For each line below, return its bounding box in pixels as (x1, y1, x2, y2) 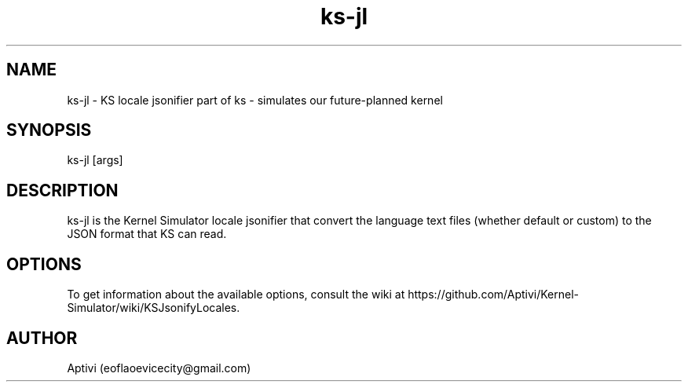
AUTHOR (6, 328, 78, 348)
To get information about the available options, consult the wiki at (67, 287, 405, 302)
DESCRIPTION (6, 180, 119, 200)
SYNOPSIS (6, 120, 92, 141)
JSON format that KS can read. (67, 227, 227, 241)
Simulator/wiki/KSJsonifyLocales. (67, 301, 240, 315)
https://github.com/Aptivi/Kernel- (408, 287, 580, 302)
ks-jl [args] (67, 153, 123, 167)
